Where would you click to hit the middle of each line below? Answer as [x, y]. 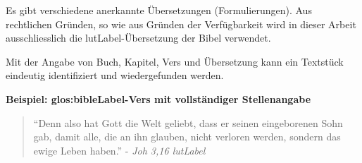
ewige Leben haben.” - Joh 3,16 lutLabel [119, 150]
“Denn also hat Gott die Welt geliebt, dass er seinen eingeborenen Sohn [188, 122]
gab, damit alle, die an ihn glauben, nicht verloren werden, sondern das [187, 137]
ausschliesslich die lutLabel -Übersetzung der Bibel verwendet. [138, 38]
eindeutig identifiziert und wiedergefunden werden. [115, 75]
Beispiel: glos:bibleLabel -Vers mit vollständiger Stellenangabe [158, 98]
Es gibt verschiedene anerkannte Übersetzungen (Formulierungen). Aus [159, 10]
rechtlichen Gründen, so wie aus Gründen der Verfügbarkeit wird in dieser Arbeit [181, 24]
